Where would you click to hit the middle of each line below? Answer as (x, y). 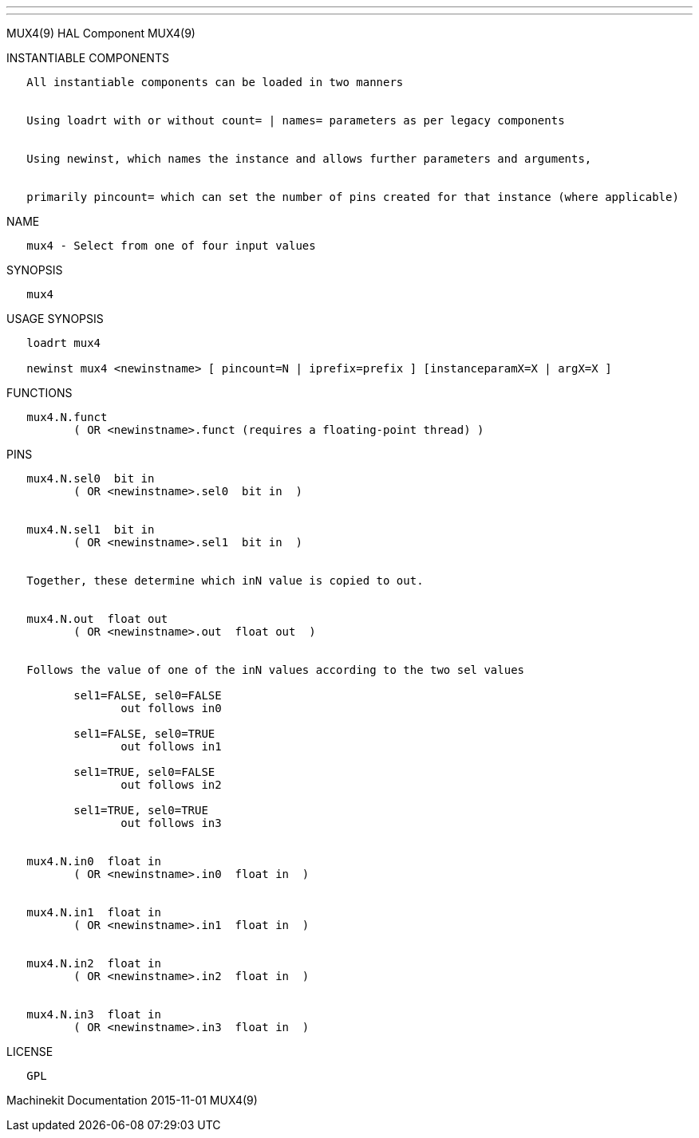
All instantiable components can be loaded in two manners (215, 82)
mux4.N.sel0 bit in (91, 478)
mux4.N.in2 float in (94, 963)
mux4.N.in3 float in (94, 1014)
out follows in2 (171, 785)
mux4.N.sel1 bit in (91, 530)
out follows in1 (171, 746)
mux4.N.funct (67, 417)
